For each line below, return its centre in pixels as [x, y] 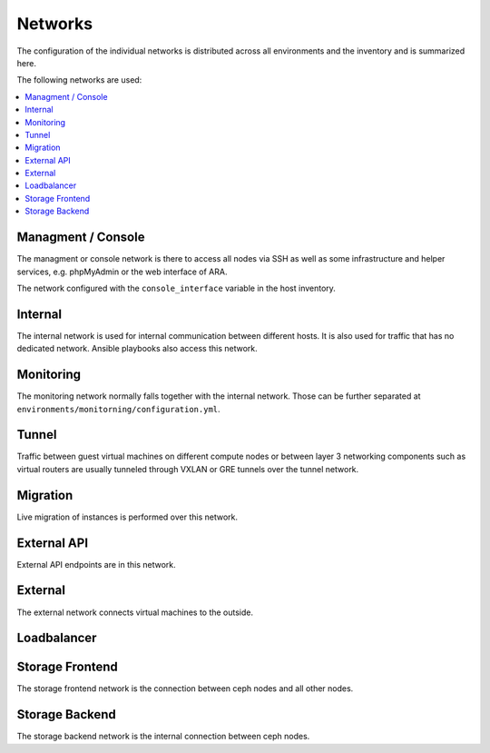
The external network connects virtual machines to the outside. [135, 612]
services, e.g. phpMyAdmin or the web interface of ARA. [122, 272]
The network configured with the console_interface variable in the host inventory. [176, 288]
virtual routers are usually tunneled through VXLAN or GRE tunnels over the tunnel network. [188, 469]
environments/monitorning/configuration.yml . [119, 409]
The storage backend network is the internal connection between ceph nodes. [163, 737]
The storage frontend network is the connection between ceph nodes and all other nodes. [185, 689]
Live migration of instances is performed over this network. [127, 517]
